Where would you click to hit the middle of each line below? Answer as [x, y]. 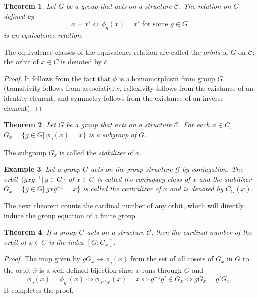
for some [155, 25]
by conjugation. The [213, 169]
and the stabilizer [225, 179]
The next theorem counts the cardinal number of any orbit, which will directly [124, 205]
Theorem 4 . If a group [40, 232]
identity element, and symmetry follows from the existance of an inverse [114, 97]
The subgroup [25, 152]
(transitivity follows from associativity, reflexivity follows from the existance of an [129, 88]
